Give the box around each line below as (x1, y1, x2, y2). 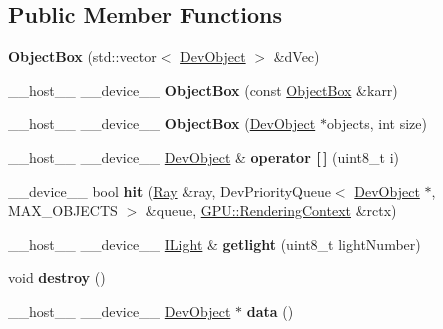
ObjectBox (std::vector (8, 46, 157, 67)
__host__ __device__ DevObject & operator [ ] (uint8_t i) (8, 146, 399, 167)
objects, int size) (326, 113, 427, 134)
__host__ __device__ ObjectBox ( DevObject (8, 113, 316, 134)
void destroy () (8, 267, 106, 288)
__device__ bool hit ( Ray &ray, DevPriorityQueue (8, 180, 331, 201)
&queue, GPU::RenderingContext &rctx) (145, 200, 397, 221)
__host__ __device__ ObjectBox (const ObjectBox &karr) (8, 79, 398, 100)
